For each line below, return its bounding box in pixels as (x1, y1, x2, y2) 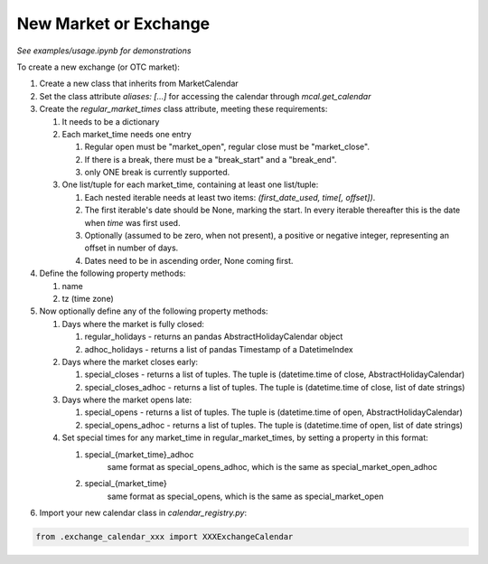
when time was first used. (84, 217, 181, 228)
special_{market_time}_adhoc (84, 448, 194, 460)
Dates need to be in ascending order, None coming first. (84, 255, 294, 266)
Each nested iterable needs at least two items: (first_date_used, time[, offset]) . (84, 192, 376, 202)
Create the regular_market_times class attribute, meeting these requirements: (39, 104, 328, 115)
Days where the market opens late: (61, 394, 192, 406)
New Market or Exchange (16, 14, 211, 33)
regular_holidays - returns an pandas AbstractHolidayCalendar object (84, 331, 343, 343)
